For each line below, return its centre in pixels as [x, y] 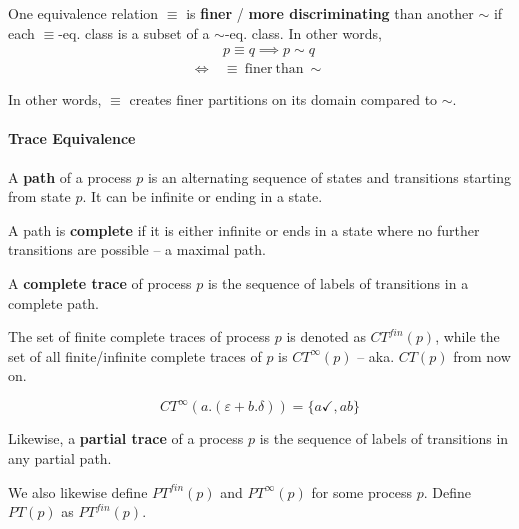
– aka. [376, 355]
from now [482, 355]
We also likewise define [78, 491]
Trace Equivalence [72, 138]
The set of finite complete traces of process [139, 336]
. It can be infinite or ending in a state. [202, 196]
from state [39, 196]
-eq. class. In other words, [303, 32]
